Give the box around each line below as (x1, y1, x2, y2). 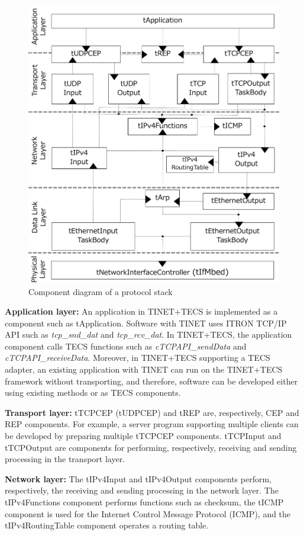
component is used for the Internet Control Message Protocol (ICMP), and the (5, 507, 291, 520)
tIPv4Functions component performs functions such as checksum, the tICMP (5, 496, 284, 508)
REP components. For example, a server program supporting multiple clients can (5, 418, 299, 430)
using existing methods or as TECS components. (5, 386, 181, 399)
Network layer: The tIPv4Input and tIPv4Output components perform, (5, 472, 272, 485)
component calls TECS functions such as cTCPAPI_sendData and (5, 339, 247, 352)
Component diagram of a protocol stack (28, 285, 173, 297)
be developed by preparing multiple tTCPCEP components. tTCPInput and (5, 430, 282, 442)
